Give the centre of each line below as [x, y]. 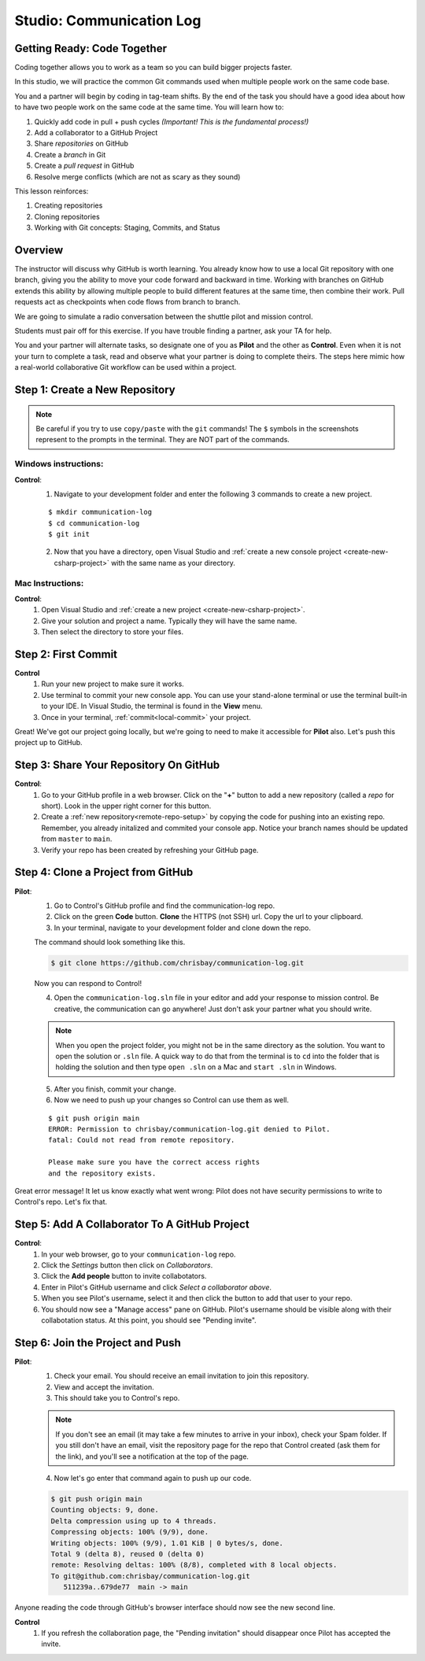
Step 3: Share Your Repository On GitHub [117, 765]
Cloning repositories [67, 216]
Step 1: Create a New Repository [95, 389]
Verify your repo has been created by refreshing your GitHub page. [150, 850]
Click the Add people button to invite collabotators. [124, 1276]
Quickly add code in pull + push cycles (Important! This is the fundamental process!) [172, 121]
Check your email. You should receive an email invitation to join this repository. [181, 1376]
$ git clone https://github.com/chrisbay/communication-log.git [177, 963]
